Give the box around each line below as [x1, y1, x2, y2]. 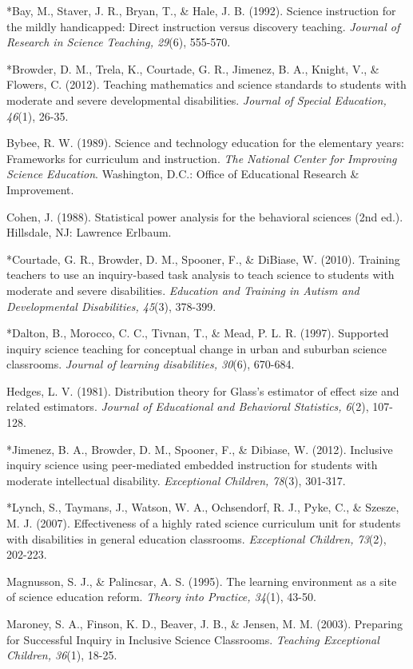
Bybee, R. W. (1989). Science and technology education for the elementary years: [6, 134, 404, 151]
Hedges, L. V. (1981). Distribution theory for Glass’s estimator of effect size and [6, 382, 399, 399]
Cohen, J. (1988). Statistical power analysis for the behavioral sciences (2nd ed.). [6, 208, 403, 225]
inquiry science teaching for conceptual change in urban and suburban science [6, 340, 387, 356]
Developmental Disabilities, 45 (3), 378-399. [6, 297, 216, 314]
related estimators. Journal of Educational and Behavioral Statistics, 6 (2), [6, 398, 369, 415]
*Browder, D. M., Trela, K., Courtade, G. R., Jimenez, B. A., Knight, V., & [6, 60, 379, 77]
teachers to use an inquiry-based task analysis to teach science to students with [6, 266, 395, 283]
